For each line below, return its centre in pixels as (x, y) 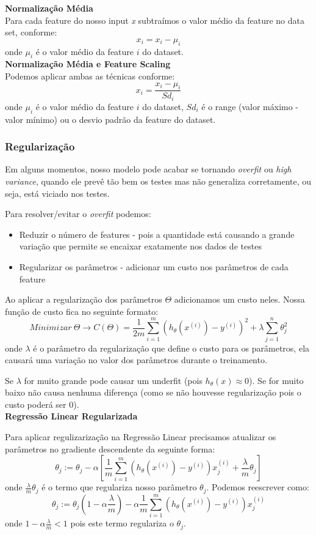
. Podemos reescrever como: (258, 487)
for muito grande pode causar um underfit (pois (113, 380)
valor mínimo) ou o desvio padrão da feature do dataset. (110, 119)
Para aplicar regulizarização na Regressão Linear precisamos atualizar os (141, 437)
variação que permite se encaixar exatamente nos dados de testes (140, 246)
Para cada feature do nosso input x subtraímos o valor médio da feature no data (155, 20)
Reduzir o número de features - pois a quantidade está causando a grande (157, 234)
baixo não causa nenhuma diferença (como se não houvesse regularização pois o (153, 392)
